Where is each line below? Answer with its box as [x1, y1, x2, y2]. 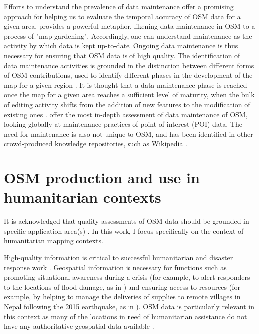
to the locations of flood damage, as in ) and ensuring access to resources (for [4, 281, 240, 292]
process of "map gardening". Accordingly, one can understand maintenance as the [4, 30, 252, 41]
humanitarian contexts [4, 187, 161, 207]
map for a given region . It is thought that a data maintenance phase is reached [4, 79, 247, 90]
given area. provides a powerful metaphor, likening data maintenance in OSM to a [4, 21, 255, 31]
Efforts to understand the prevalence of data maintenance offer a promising [4, 1, 234, 11]
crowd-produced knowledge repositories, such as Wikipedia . [4, 138, 187, 149]
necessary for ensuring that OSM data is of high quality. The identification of [4, 50, 240, 60]
